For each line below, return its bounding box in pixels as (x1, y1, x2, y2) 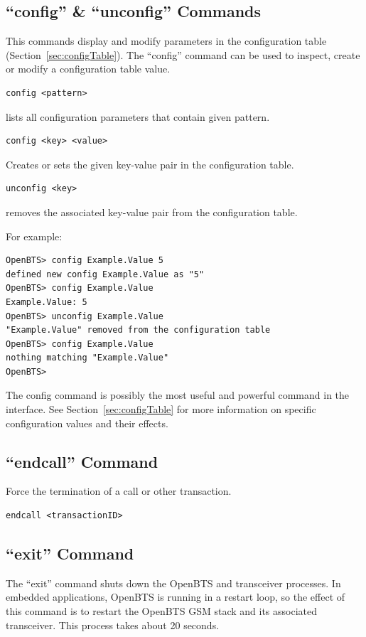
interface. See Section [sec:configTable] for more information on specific (6, 402, 316, 417)
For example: (6, 228, 63, 243)
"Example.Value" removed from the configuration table (6, 325, 271, 336)
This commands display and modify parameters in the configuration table (6, 33, 327, 48)
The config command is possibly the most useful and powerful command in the (6, 387, 350, 402)
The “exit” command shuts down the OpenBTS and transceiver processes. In (6, 575, 341, 590)
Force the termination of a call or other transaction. (6, 483, 232, 498)
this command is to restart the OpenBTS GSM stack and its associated (6, 604, 317, 619)
